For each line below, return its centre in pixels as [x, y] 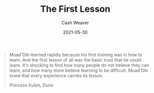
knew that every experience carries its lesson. [56, 75]
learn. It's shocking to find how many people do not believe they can [79, 65]
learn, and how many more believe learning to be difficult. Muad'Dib [78, 70]
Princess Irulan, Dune [31, 85]
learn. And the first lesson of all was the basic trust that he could [75, 60]
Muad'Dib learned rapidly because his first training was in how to [76, 55]
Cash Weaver [75, 23]
